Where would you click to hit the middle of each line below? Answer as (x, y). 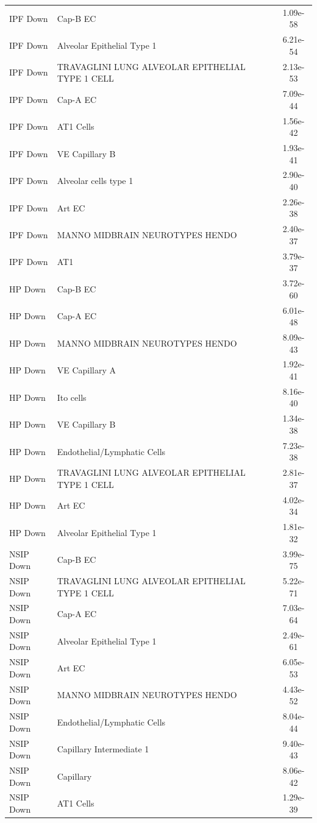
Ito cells (72, 397)
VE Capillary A (87, 370)
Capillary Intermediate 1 (103, 749)
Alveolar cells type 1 (95, 181)
